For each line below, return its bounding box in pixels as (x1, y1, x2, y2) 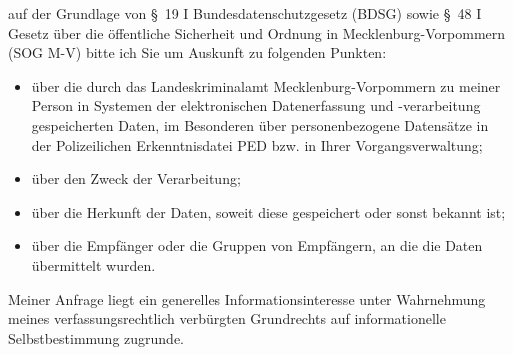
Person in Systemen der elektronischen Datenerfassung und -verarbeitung (31, 95, 481, 116)
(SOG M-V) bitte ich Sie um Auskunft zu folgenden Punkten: (8, 42, 387, 63)
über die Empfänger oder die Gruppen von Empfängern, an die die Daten (31, 235, 483, 256)
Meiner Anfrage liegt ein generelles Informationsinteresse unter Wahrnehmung (8, 288, 486, 309)
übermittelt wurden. (31, 254, 156, 275)
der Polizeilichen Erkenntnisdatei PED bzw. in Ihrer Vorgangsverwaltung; (31, 134, 483, 155)
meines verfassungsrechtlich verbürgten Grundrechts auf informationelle (8, 308, 446, 329)
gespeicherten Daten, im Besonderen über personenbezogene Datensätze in (31, 114, 489, 135)
